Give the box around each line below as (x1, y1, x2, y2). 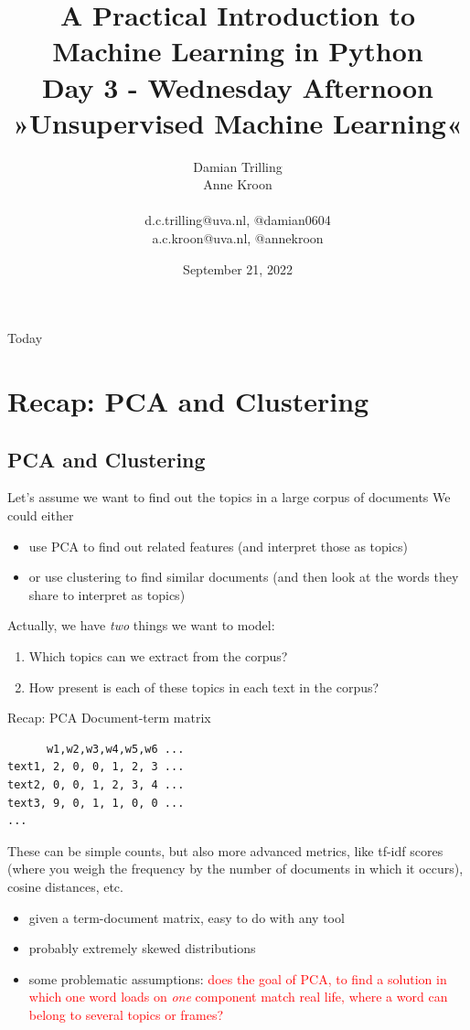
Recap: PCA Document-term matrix (7, 708, 211, 727)
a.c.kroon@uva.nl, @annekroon (152, 229, 324, 248)
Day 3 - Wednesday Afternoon (41, 68, 433, 105)
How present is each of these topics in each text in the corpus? (28, 677, 379, 696)
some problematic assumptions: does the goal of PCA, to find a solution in (28, 969, 447, 988)
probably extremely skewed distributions (28, 939, 256, 958)
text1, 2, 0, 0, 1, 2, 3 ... (7, 760, 185, 774)
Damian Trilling (193, 156, 283, 176)
